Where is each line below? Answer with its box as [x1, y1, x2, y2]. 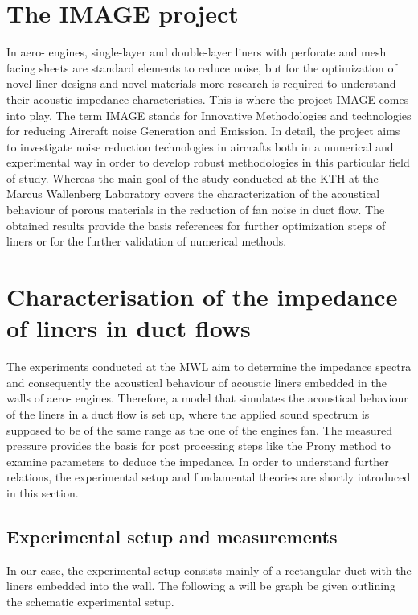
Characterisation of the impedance [6, 280, 398, 313]
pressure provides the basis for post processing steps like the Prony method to [6, 437, 391, 454]
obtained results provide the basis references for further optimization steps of [6, 217, 386, 233]
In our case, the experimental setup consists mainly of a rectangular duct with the [6, 561, 412, 578]
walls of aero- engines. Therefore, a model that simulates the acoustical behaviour [6, 390, 408, 407]
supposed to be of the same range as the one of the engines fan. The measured [6, 421, 392, 438]
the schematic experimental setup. [6, 592, 174, 609]
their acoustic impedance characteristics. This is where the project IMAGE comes [6, 90, 409, 107]
